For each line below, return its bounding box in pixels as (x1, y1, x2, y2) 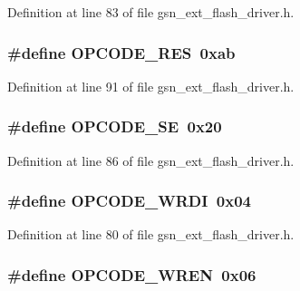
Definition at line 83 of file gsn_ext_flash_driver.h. (7, 3, 295, 21)
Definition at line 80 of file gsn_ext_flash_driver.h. (7, 225, 295, 244)
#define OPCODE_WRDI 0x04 (7, 189, 251, 212)
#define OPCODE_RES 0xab (7, 41, 236, 63)
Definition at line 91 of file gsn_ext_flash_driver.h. (7, 76, 295, 95)
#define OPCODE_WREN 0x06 (7, 263, 256, 286)
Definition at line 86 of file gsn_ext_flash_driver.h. (7, 150, 295, 170)
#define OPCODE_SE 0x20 (7, 115, 222, 138)
